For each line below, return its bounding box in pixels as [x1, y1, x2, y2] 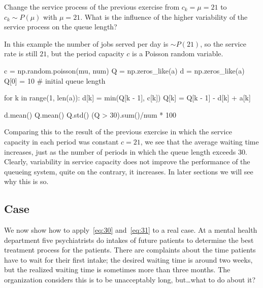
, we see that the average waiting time [140, 136, 259, 147]
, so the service [200, 38, 246, 49]
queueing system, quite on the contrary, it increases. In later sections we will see [4, 166, 253, 176]
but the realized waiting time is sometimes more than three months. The [4, 264, 231, 275]
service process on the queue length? [4, 21, 117, 32]
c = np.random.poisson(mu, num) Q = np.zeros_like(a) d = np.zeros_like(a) [4, 65, 245, 76]
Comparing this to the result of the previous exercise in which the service [4, 126, 232, 137]
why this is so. [4, 176, 49, 187]
